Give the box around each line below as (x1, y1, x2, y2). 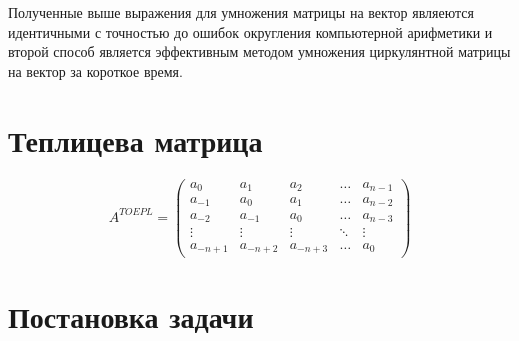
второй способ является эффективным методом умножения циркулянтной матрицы (8, 41, 511, 62)
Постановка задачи (8, 295, 254, 336)
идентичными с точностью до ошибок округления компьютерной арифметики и (8, 21, 493, 42)
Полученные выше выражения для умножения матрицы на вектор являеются (8, 2, 474, 22)
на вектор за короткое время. (8, 60, 183, 81)
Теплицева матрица (8, 119, 263, 160)
